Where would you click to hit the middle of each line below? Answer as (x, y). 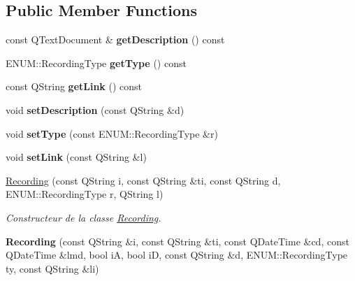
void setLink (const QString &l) (76, 157)
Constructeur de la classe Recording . (84, 217)
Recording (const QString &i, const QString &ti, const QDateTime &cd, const (177, 241)
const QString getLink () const (74, 86)
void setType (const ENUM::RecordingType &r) (112, 133)
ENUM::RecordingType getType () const (96, 63)
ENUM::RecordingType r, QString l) (85, 194)
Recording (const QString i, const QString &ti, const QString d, (143, 180)
